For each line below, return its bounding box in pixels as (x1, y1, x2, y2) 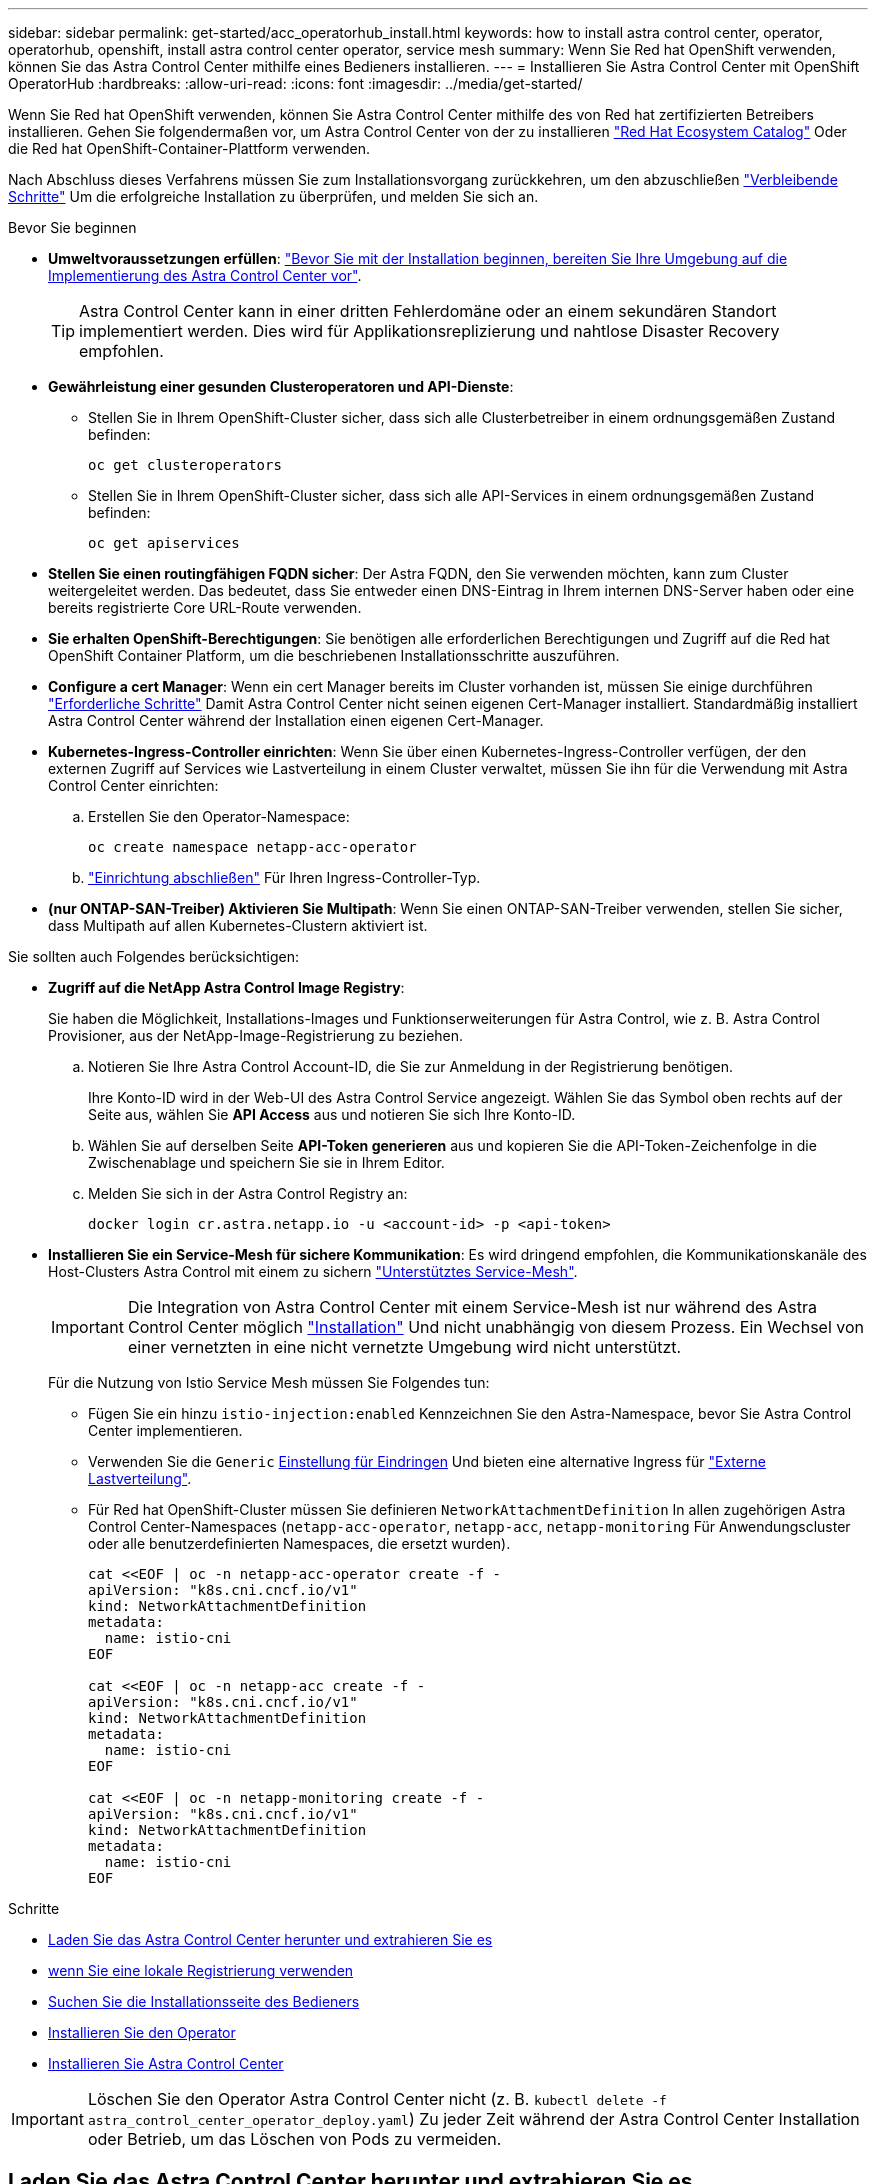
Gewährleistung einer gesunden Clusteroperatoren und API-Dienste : (48, 378, 514, 395)
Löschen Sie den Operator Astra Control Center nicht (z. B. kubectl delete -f (87, 2089, 667, 2109)
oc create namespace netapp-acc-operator (88, 839, 417, 855)
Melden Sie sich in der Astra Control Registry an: (88, 1185, 408, 1202)
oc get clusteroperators (88, 457, 282, 473)
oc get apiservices (88, 535, 240, 551)
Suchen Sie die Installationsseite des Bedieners (48, 1993, 360, 2010)
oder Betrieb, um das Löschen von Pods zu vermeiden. (87, 2129, 502, 2149)
